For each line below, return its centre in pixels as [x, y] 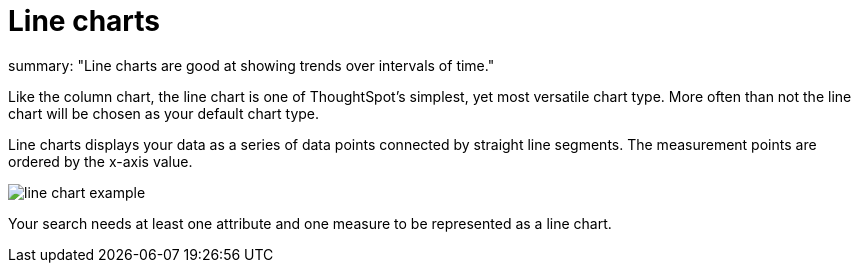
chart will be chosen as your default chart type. [164, 113]
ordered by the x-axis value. [100, 161]
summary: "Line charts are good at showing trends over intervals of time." [251, 65]
